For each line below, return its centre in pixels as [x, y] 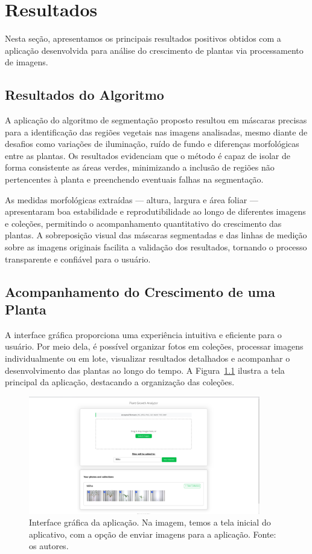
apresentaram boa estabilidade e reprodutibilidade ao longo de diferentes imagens [155, 211]
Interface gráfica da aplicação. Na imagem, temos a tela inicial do [150, 522]
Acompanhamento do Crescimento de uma [140, 291]
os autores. [49, 546]
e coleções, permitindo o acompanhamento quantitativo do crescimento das [143, 223]
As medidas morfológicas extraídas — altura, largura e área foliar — [132, 199]
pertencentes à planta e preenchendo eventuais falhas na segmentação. [134, 179]
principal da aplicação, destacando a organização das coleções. [120, 382]
